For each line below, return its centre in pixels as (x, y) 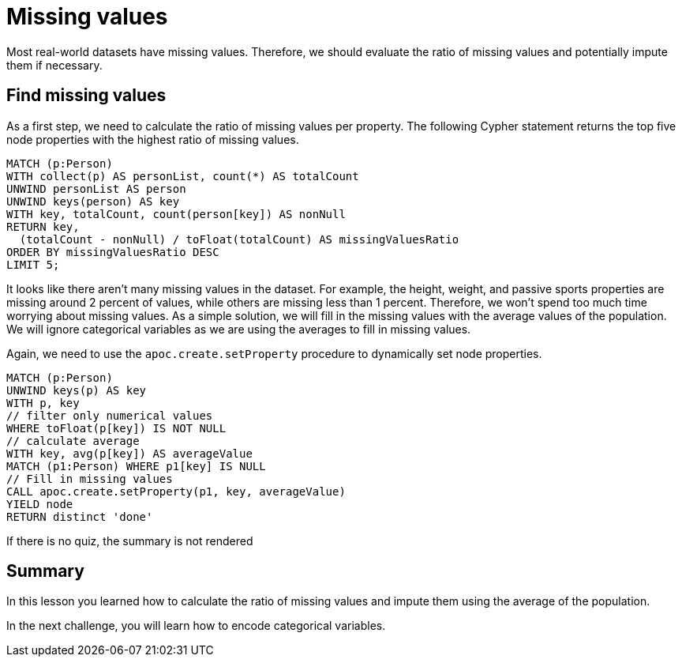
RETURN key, (43, 226)
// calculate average (73, 441)
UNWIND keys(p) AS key (77, 390)
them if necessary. (54, 65)
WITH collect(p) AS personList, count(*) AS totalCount (183, 176)
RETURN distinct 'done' (80, 516)
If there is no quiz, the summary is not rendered (130, 541)
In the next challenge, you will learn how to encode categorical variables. (196, 626)
